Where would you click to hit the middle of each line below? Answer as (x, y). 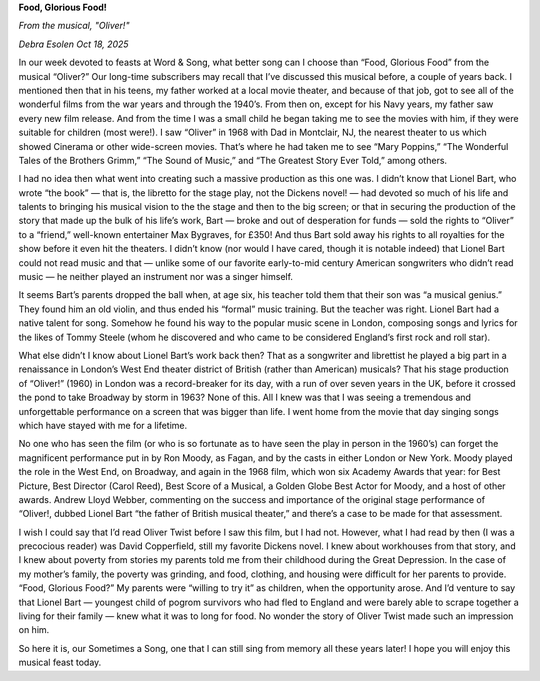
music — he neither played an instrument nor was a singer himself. (156, 277)
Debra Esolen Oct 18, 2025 (73, 44)
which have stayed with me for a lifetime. (103, 425)
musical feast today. (60, 662)
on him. (34, 630)
